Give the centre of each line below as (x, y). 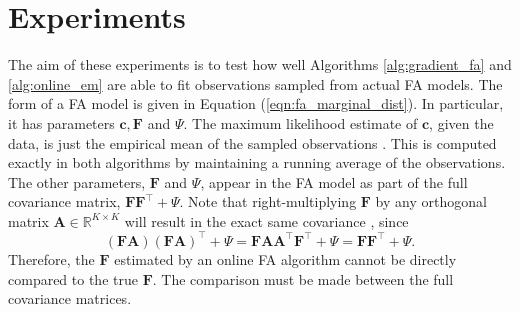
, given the (461, 122)
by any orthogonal (431, 201)
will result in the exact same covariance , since (266, 220)
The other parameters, (77, 181)
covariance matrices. (70, 298)
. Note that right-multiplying (268, 201)
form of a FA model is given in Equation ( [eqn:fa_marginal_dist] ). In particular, (256, 103)
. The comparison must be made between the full (303, 278)
